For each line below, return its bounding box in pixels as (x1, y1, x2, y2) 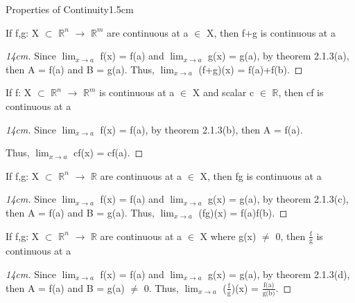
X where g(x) (200, 228, 257, 243)
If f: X (6, 85, 32, 100)
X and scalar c (192, 85, 254, 100)
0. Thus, (144, 280, 179, 295)
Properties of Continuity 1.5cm (6, 2, 134, 16)
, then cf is (278, 85, 324, 100)
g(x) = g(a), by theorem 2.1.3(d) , (208, 266, 350, 281)
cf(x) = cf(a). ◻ (73, 145, 144, 160)
